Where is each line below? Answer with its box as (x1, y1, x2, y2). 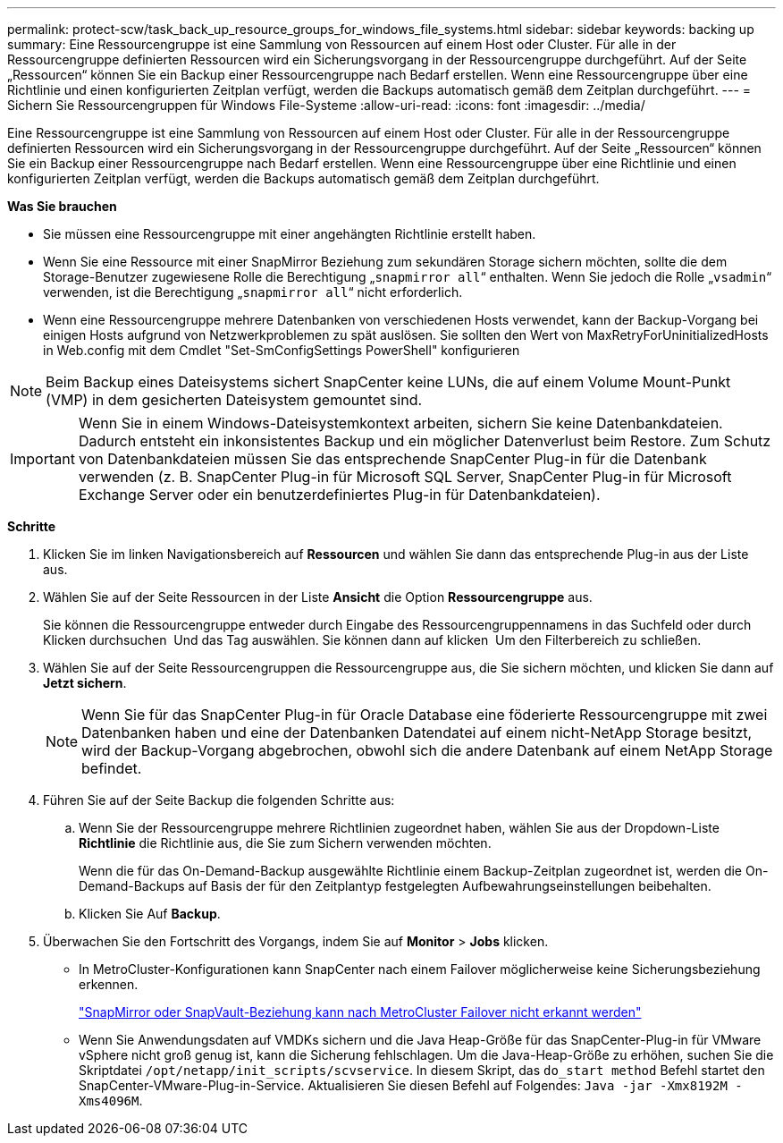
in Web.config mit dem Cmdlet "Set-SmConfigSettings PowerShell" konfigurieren (43, 343, 520, 358)
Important (10, 450, 75, 468)
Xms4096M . (79, 1093, 143, 1108)
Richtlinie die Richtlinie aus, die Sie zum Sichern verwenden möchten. (79, 835, 492, 851)
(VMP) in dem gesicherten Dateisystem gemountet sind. (46, 391, 423, 409)
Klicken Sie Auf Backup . (79, 906, 221, 921)
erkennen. (79, 977, 139, 992)
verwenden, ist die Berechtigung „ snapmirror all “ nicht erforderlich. (43, 284, 463, 300)
